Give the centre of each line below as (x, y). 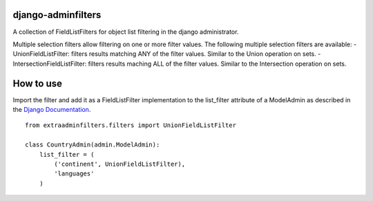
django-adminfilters (57, 15)
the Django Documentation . (52, 109)
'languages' (74, 174)
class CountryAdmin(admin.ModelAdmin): (93, 145)
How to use (37, 83)
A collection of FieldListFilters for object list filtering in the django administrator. (126, 32)
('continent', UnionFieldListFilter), (120, 164)
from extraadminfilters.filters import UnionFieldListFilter (131, 125)
